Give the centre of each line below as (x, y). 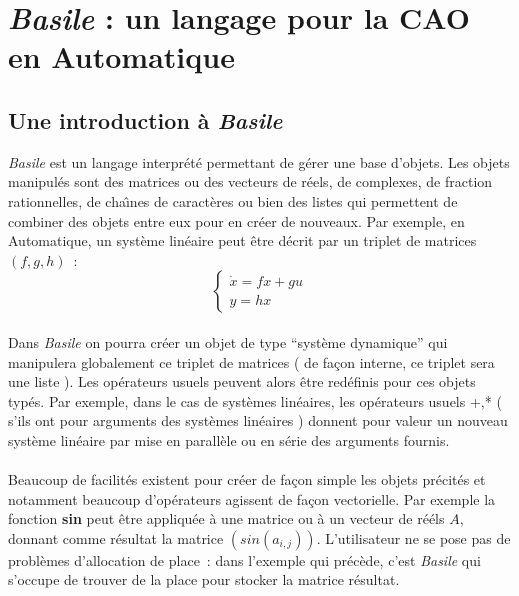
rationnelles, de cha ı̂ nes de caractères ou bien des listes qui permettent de (233, 200)
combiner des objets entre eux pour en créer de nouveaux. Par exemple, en (236, 220)
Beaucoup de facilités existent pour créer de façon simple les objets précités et (247, 479)
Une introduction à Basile (145, 119)
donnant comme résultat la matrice (116, 537)
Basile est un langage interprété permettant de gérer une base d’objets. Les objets (259, 161)
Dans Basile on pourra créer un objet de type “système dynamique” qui (228, 341)
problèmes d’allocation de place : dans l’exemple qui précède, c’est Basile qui (244, 559)
